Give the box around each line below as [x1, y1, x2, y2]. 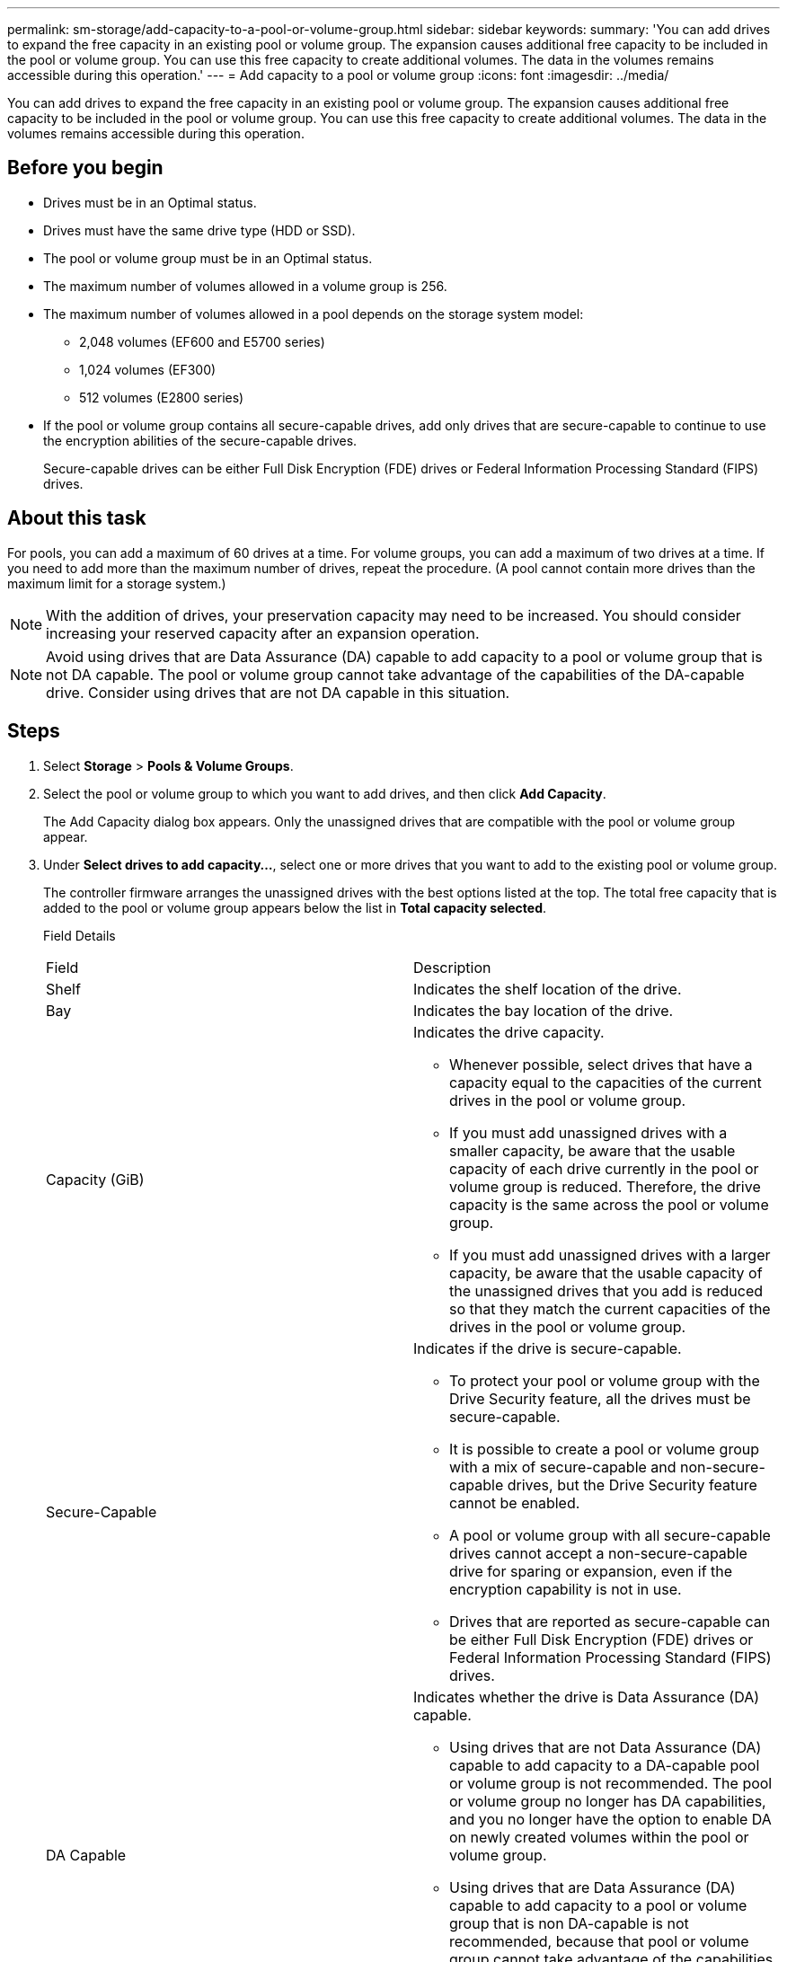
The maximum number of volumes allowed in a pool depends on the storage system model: [43, 305, 584, 322]
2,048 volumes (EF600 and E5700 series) [79, 333, 325, 349]
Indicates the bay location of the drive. [413, 1001, 674, 1020]
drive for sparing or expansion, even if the [449, 1561, 733, 1580]
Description [413, 958, 491, 977]
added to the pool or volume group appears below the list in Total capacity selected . [43, 899, 547, 915]
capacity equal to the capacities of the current [449, 1073, 762, 1091]
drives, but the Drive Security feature [507, 1475, 757, 1494]
